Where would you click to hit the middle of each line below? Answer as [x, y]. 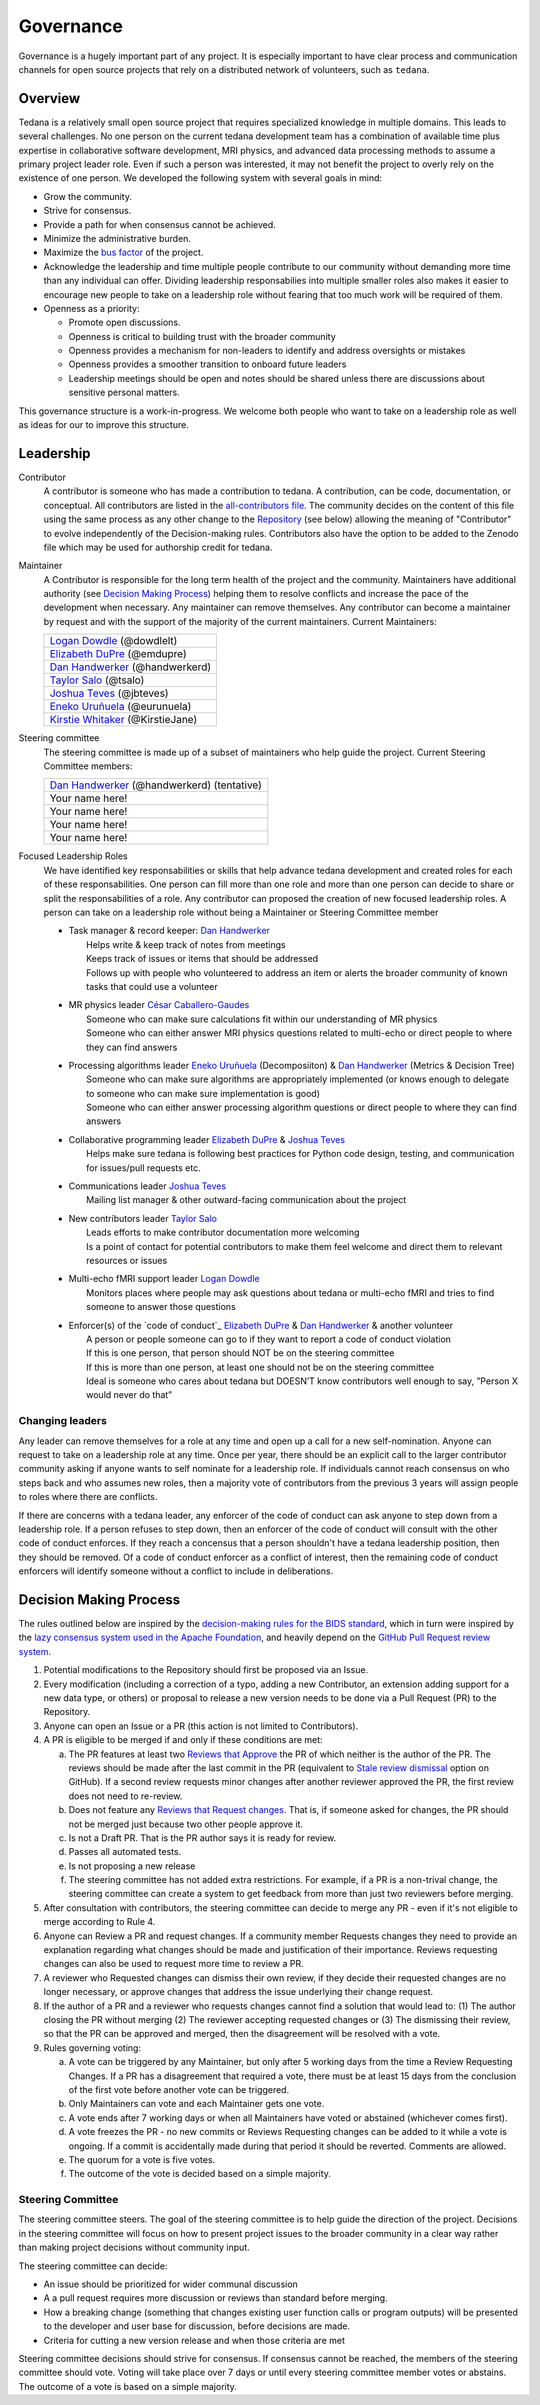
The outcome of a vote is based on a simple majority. [127, 2386]
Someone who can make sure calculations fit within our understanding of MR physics [262, 1019]
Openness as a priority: [91, 308]
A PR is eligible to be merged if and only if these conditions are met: [183, 1740]
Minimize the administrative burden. [117, 238]
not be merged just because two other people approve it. [186, 1824]
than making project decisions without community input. [134, 2247]
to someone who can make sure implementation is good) [203, 1093]
